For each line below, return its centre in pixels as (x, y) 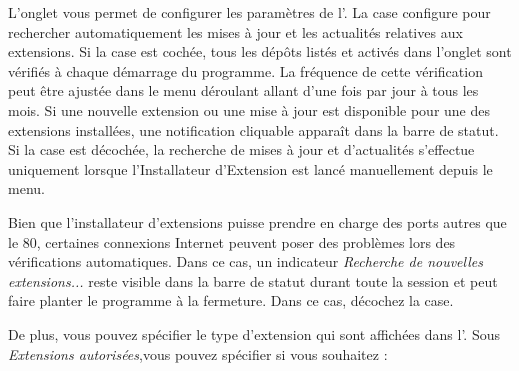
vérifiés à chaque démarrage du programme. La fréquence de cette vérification (245, 70)
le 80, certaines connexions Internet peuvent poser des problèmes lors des (232, 241)
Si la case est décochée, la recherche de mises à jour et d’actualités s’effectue (241, 149)
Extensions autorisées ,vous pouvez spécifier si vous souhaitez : (198, 353)
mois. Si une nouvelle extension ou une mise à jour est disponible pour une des (249, 109)
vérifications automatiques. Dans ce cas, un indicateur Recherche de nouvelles (245, 261)
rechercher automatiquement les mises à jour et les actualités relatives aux (235, 31)
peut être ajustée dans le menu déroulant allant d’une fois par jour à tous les (243, 90)
